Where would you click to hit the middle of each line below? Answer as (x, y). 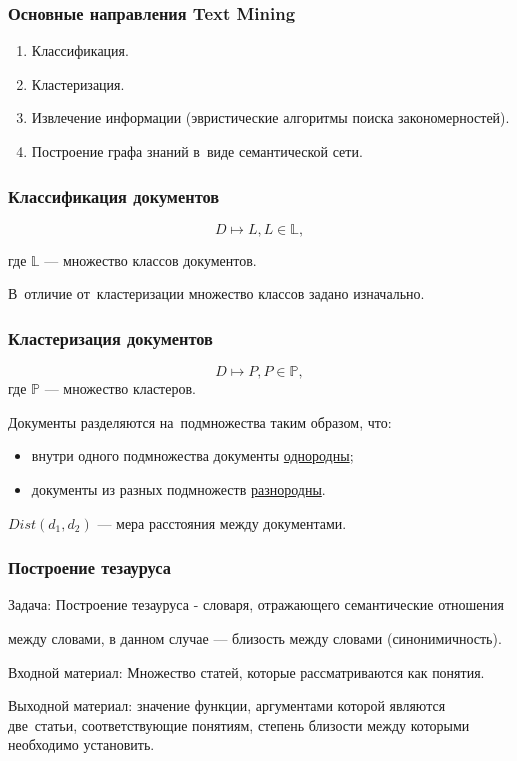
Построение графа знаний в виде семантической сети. (197, 151)
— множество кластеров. (120, 388)
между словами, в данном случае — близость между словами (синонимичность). (255, 638)
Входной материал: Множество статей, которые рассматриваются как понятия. (246, 671)
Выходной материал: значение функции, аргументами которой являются (227, 705)
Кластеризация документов (110, 337)
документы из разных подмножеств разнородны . (178, 489)
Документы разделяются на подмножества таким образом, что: (200, 421)
